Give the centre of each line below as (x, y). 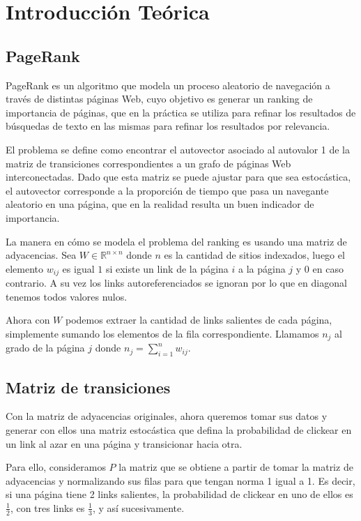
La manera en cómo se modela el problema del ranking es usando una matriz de (176, 241)
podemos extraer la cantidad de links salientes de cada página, (199, 320)
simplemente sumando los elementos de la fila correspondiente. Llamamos (162, 333)
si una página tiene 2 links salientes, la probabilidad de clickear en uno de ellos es (179, 494)
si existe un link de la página (167, 268)
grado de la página (45, 348)
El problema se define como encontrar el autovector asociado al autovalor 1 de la (178, 149)
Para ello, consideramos (56, 467)
